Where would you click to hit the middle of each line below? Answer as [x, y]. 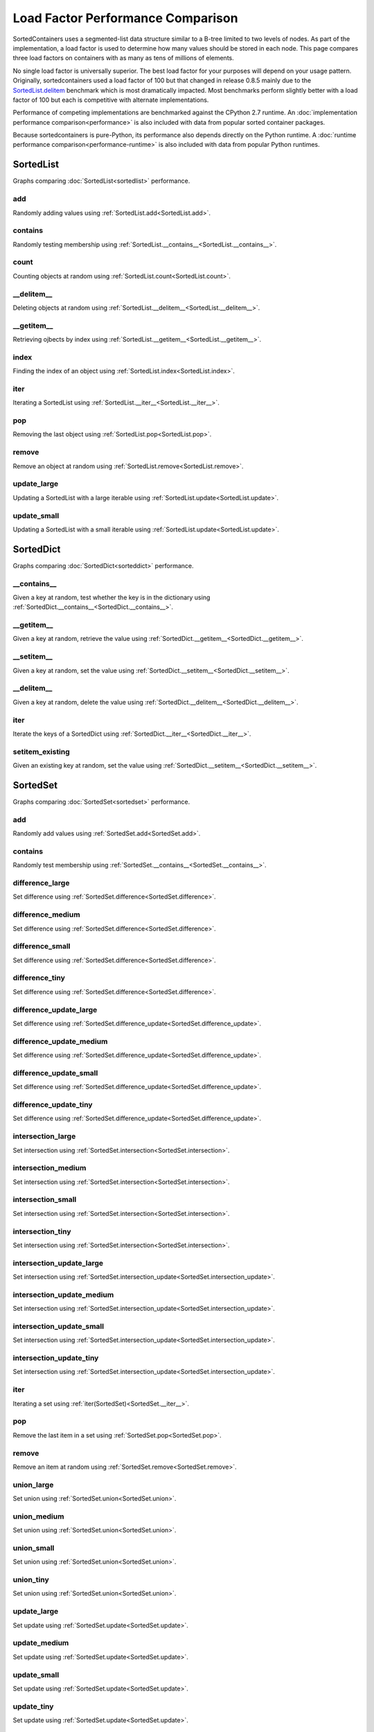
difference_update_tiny [53, 1104]
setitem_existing [42, 752]
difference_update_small [55, 1072]
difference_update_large [55, 1009]
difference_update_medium [60, 1041]
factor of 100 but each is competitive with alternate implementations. [111, 100]
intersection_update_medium [63, 1294]
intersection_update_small [58, 1326]
